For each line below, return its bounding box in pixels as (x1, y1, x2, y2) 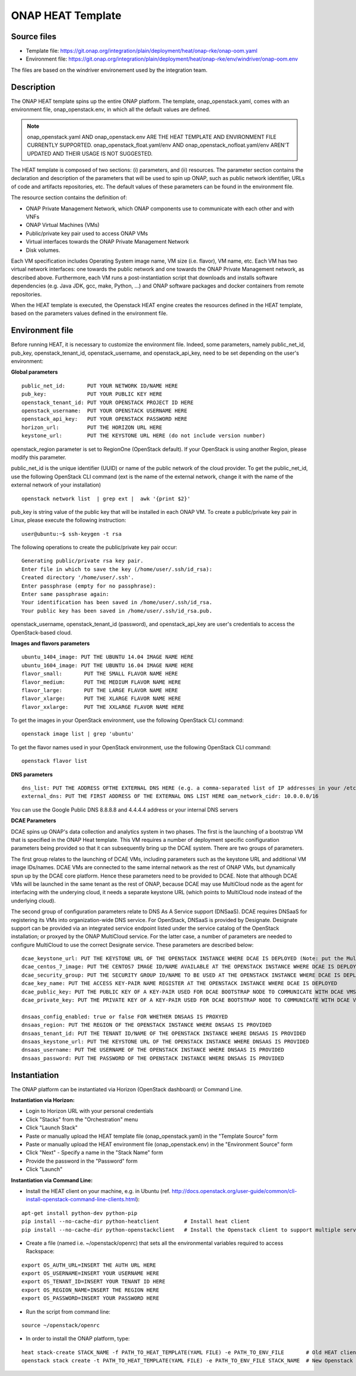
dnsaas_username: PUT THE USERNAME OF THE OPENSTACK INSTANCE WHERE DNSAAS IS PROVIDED (21, 1046, 285, 1053)
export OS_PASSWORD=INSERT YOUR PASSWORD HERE (21, 1295, 160, 1302)
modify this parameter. (11, 453, 66, 460)
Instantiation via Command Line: (11, 1176, 93, 1184)
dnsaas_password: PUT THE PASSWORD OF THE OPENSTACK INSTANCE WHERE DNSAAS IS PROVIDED (21, 1055, 285, 1062)
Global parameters (11, 368, 58, 375)
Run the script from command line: (26, 1308, 111, 1315)
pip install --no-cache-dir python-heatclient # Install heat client (21, 1218, 250, 1225)
